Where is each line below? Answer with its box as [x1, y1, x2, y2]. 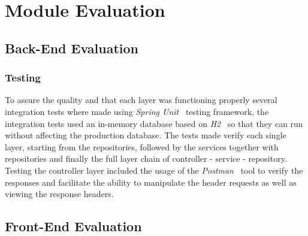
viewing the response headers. [5, 187, 114, 200]
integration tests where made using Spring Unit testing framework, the [5, 105, 269, 117]
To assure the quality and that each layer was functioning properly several [5, 93, 277, 106]
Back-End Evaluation [5, 38, 138, 57]
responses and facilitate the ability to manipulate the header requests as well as [5, 176, 297, 188]
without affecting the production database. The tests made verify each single [5, 129, 286, 141]
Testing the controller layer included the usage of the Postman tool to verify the [5, 164, 303, 176]
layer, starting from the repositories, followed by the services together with [5, 140, 279, 153]
